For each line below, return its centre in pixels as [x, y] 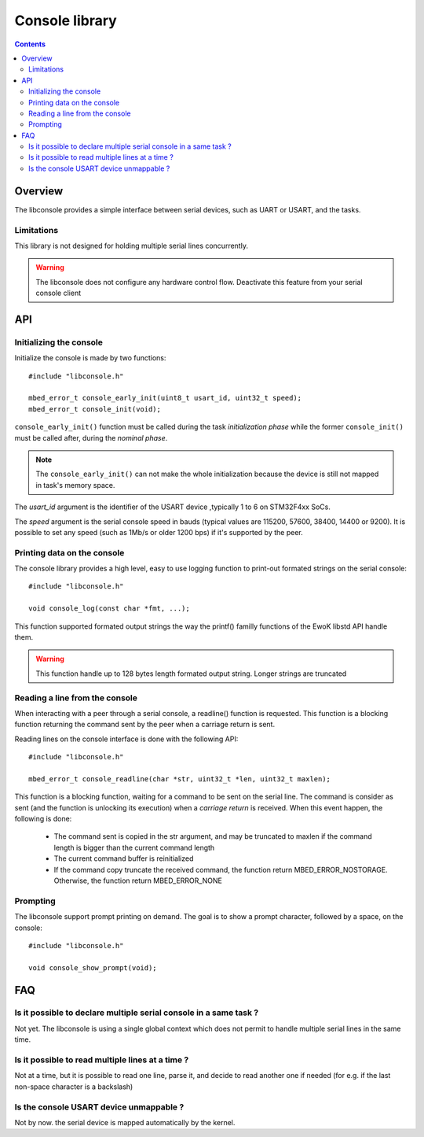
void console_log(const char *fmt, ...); [109, 609]
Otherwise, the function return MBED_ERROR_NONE [138, 880]
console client [58, 293]
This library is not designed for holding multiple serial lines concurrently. [132, 245]
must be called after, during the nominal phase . [91, 437]
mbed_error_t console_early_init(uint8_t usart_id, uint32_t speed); [165, 398]
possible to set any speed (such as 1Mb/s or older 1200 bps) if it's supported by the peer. [159, 532]
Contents [30, 44]
